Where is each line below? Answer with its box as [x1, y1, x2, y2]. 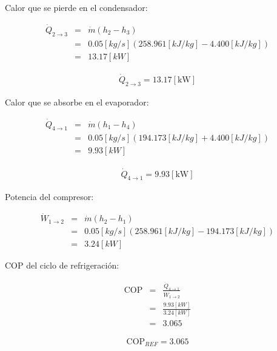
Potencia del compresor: [5, 190, 94, 202]
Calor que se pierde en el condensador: [5, 1, 148, 13]
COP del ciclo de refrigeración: [5, 259, 119, 272]
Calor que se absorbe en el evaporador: [5, 95, 149, 108]
